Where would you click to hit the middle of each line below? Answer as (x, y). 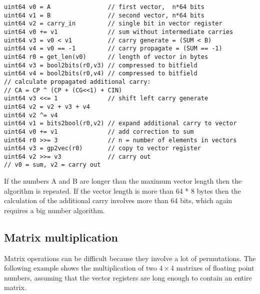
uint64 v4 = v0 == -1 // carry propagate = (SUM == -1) (113, 49)
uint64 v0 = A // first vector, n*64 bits (104, 7)
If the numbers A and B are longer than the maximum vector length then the (123, 181)
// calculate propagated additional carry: (77, 82)
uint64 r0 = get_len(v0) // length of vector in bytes (106, 57)
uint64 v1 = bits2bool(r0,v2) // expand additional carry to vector (120, 124)
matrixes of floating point (215, 268)
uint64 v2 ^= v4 (31, 115)
